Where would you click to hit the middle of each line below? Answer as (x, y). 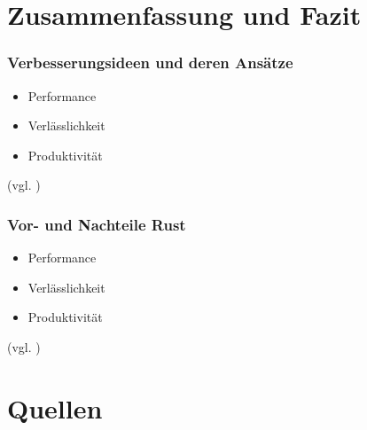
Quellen (55, 407)
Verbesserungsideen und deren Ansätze (150, 63)
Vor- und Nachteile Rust (97, 224)
